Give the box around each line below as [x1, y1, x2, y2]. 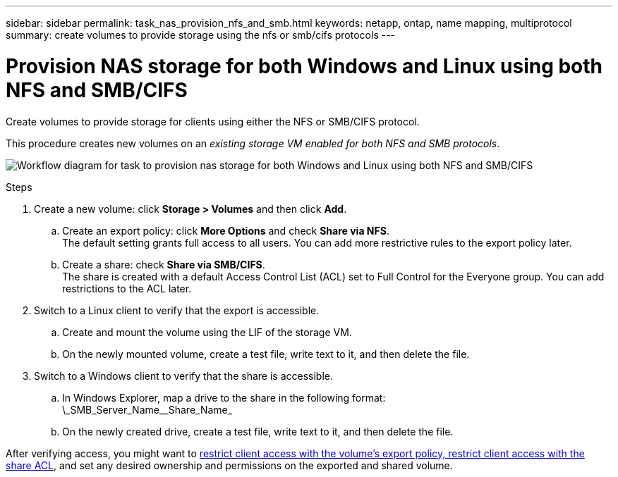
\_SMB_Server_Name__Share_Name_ [62, 403, 233, 416]
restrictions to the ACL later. [62, 282, 192, 295]
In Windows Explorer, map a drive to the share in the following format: [62, 391, 386, 404]
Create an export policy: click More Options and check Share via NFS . [62, 224, 389, 237]
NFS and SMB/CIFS [6, 78, 188, 102]
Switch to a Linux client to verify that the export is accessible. [34, 304, 320, 316]
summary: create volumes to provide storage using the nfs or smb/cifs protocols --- [6, 29, 396, 41]
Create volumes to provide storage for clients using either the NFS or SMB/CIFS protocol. [6, 115, 420, 128]
